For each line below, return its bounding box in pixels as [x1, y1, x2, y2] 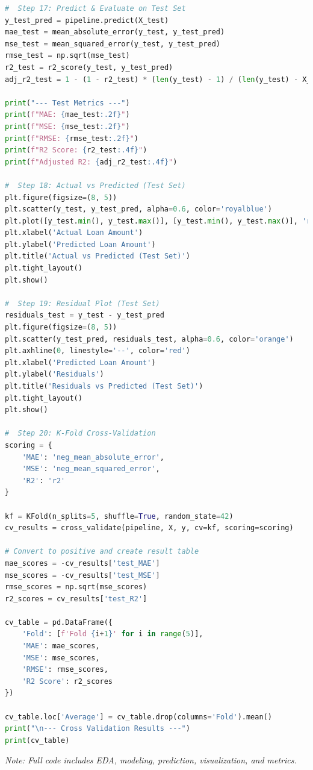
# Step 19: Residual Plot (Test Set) [5, 299, 160, 308]
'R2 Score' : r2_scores [22, 677, 113, 686]
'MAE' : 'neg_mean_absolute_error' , [22, 452, 164, 462]
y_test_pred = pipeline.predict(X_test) [5, 16, 169, 25]
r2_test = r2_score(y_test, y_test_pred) [5, 63, 173, 72]
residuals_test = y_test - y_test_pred [5, 311, 164, 320]
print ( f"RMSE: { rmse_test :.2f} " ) [5, 134, 138, 143]
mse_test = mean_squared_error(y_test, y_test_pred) [5, 39, 220, 48]
